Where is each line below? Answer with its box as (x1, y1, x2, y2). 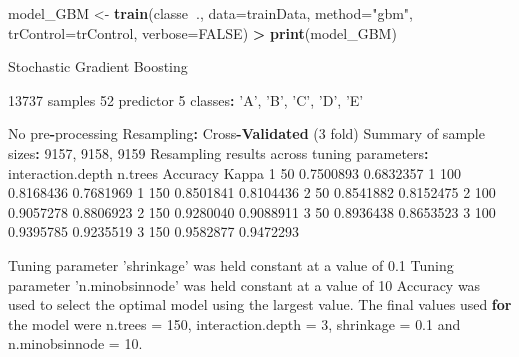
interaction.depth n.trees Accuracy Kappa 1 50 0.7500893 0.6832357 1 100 (8, 162, 461, 183)
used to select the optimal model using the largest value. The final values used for (8, 294, 512, 315)
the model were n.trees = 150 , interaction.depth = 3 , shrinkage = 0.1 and (8, 313, 461, 334)
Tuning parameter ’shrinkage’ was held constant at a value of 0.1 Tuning (8, 254, 454, 275)
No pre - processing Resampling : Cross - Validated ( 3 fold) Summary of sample (8, 123, 485, 144)
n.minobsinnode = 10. (8, 333, 143, 354)
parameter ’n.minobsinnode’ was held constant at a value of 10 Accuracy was (8, 274, 481, 295)
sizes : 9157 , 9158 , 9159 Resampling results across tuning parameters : (8, 142, 429, 163)
